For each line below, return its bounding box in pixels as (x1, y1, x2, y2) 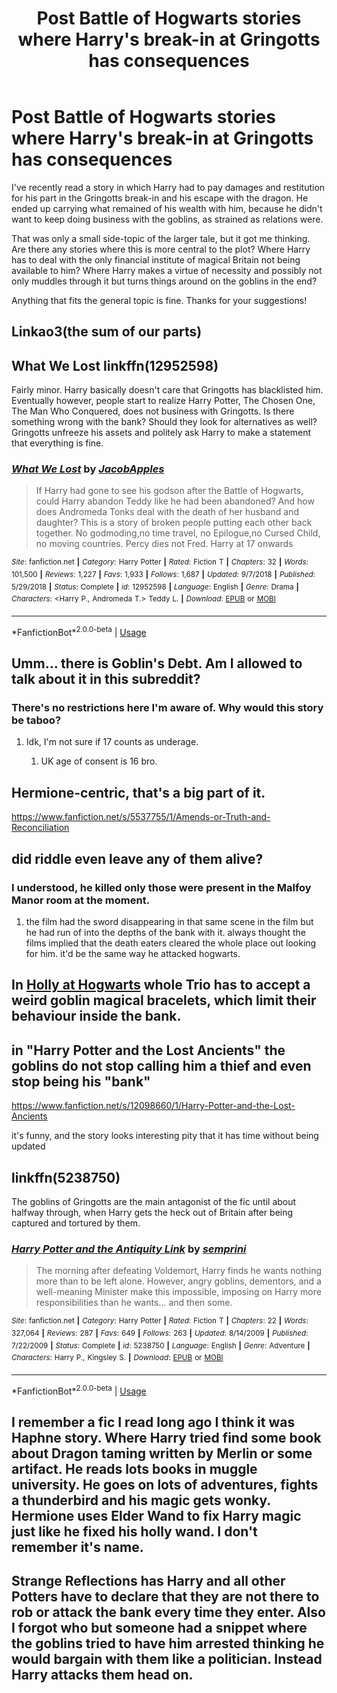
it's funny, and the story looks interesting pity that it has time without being (11, 1130, 319, 1142)
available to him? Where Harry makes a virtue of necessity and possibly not (11, 264, 323, 276)
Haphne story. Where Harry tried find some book (11, 1429, 322, 1446)
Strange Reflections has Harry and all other (11, 1573, 286, 1590)
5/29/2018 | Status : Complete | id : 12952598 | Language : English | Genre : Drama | (11, 582, 299, 592)
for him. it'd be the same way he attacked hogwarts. (25, 947, 241, 959)
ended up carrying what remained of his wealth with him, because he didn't (11, 202, 323, 214)
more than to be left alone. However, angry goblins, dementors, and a (35, 1275, 322, 1287)
